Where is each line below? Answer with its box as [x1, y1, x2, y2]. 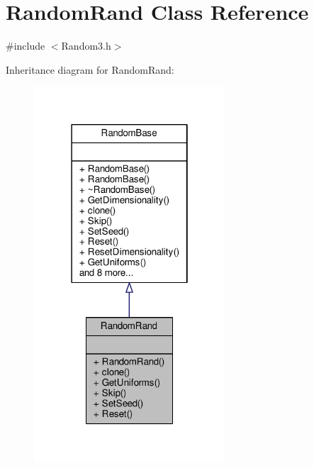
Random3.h [61, 38, 111, 53]
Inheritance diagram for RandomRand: [6, 62, 174, 77]
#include [6, 38, 45, 53]
